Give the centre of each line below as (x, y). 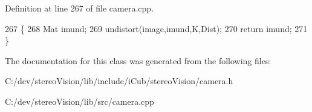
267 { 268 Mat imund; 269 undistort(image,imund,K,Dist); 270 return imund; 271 (156, 28)
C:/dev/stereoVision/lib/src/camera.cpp (80, 101)
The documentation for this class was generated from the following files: (138, 60)
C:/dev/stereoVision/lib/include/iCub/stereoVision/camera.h (119, 81)
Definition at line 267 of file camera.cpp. (80, 8)
